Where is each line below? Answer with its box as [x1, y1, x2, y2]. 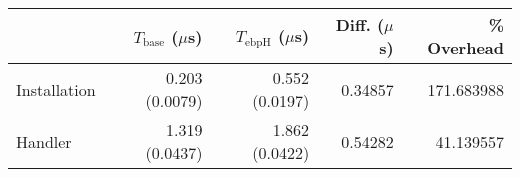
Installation [16, 77, 96, 101]
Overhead [427, 36, 504, 59]
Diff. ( [335, 13, 385, 36]
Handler [16, 129, 72, 153]
